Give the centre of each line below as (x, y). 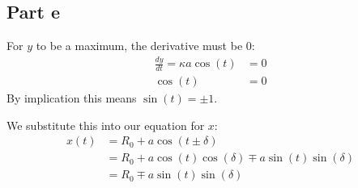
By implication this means (72, 98)
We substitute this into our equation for (106, 125)
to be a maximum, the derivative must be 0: (145, 46)
